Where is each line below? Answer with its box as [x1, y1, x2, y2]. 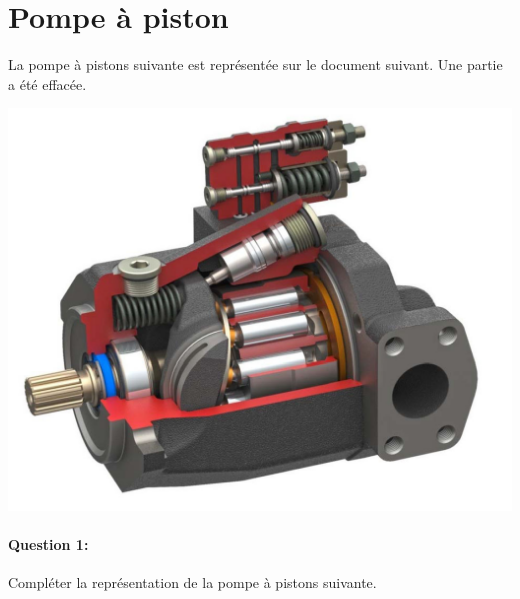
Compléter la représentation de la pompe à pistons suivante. [8, 572, 377, 593]
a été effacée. [8, 73, 87, 94]
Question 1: [8, 534, 89, 555]
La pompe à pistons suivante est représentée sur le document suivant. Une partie [8, 54, 503, 75]
